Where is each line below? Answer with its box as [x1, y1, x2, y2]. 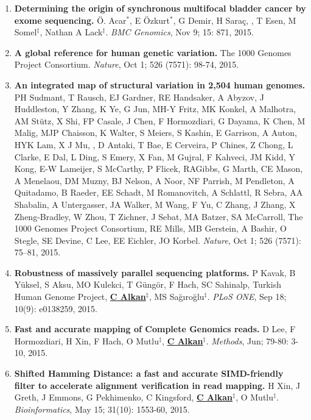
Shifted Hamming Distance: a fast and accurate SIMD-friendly [14, 367, 284, 380]
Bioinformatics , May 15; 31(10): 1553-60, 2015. [14, 402, 190, 415]
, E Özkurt [130, 13, 170, 26]
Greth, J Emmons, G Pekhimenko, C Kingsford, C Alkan [14, 391, 233, 404]
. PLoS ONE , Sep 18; [207, 290, 287, 303]
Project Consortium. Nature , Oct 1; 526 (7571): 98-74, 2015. [14, 58, 239, 71]
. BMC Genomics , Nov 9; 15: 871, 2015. [105, 26, 254, 38]
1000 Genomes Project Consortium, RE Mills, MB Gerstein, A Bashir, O [14, 222, 287, 235]
